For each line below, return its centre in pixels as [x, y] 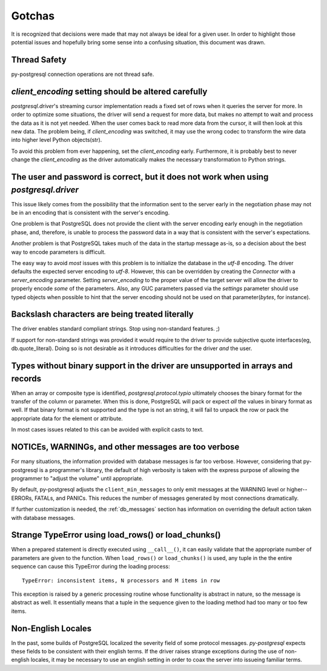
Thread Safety [39, 60]
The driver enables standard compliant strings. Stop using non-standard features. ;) [116, 329]
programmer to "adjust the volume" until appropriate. [77, 478]
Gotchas [33, 16]
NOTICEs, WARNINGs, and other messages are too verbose [125, 447]
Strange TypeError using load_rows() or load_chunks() [116, 535]
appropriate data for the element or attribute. [67, 418]
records [26, 378]
